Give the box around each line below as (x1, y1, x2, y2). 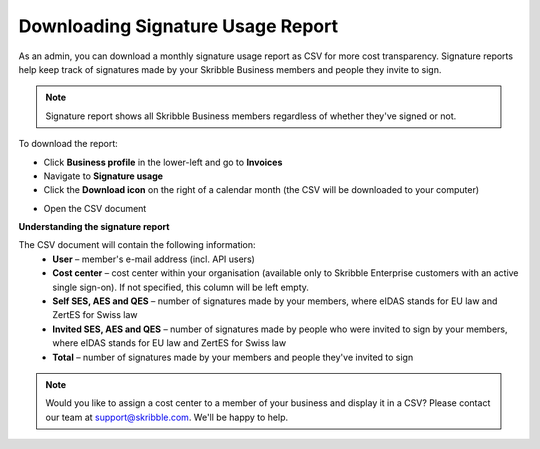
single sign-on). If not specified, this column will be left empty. (52, 281, 310, 293)
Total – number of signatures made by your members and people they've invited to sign (52, 351, 414, 363)
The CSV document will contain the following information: (18, 239, 256, 251)
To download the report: (18, 138, 119, 150)
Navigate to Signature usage (43, 170, 164, 182)
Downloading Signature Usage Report (18, 15, 339, 37)
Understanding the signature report (18, 221, 170, 233)
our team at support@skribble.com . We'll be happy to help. (45, 411, 289, 423)
